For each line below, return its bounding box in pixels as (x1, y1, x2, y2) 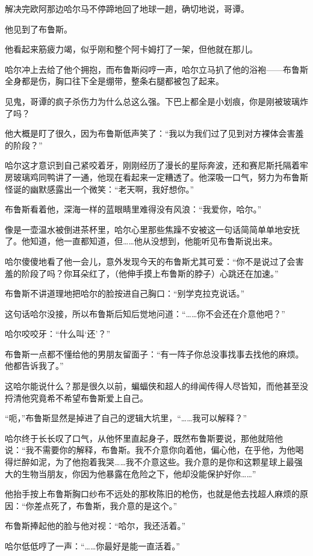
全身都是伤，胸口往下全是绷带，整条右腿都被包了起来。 (5, 75, 224, 87)
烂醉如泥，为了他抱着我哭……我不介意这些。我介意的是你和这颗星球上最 (13, 456, 294, 468)
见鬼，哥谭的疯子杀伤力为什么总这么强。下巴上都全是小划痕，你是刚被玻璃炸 (5, 94, 308, 107)
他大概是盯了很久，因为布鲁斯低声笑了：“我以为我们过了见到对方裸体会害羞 (5, 127, 304, 140)
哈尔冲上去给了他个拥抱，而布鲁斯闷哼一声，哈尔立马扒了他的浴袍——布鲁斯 (5, 63, 308, 75)
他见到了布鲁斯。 (5, 22, 72, 35)
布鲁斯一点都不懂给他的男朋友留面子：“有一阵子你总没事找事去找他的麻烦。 (5, 347, 304, 360)
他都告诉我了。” (5, 359, 64, 372)
